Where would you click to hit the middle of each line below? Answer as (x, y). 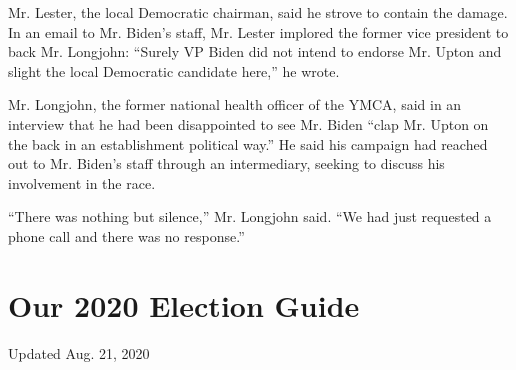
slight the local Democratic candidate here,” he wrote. (174, 70)
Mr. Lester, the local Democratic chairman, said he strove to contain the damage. (258, 12)
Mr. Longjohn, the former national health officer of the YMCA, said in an (235, 104)
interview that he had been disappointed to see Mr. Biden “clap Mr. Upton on (248, 123)
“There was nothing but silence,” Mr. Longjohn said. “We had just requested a (250, 216)
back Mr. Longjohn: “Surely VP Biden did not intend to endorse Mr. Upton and (255, 51)
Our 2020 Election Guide (184, 304)
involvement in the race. (82, 182)
